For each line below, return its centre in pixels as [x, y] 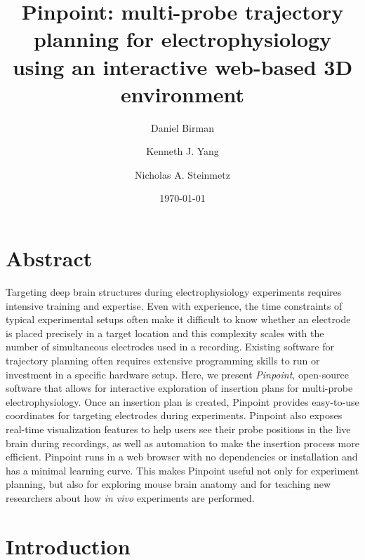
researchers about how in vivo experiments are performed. [130, 497]
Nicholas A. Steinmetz [182, 174]
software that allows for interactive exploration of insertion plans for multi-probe [179, 388]
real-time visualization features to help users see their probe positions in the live [178, 429]
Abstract [49, 258]
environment [182, 94]
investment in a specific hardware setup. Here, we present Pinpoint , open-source [177, 374]
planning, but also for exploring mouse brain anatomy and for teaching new [168, 484]
